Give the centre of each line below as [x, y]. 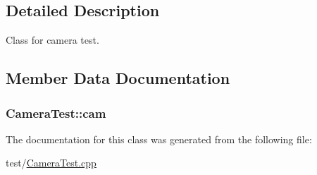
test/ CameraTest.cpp [51, 163]
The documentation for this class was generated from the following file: [159, 139]
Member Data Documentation [118, 78]
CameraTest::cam [56, 113]
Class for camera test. [52, 40]
